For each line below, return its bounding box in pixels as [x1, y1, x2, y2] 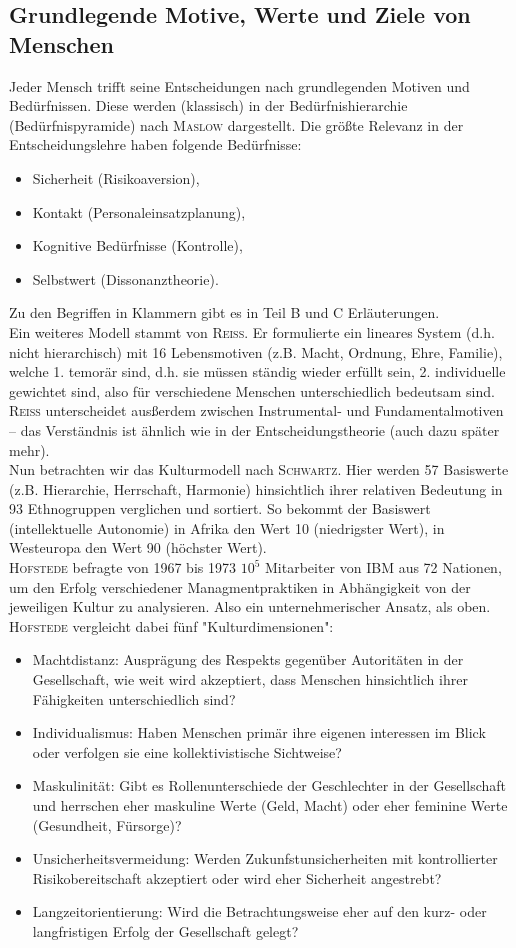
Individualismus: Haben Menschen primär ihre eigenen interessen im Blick [32, 722, 486, 743]
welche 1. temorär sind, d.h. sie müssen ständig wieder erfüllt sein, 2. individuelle [9, 361, 506, 382]
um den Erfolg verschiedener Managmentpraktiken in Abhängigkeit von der [9, 576, 471, 597]
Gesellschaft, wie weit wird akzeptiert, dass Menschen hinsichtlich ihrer [32, 669, 468, 690]
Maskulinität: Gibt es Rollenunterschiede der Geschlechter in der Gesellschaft [32, 775, 506, 796]
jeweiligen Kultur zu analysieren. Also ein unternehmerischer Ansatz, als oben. [9, 596, 491, 617]
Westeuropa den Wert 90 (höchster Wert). [9, 537, 267, 558]
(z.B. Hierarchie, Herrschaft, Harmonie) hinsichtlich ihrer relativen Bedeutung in [9, 478, 503, 499]
